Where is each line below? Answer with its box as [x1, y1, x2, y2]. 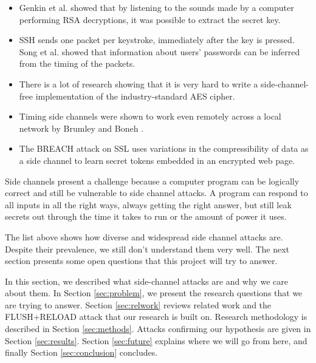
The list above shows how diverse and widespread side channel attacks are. [5, 230, 283, 243]
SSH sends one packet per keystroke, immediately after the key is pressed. [19, 33, 295, 46]
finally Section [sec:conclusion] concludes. [5, 346, 158, 359]
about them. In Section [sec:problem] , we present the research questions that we [5, 287, 303, 299]
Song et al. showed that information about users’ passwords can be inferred [19, 45, 300, 58]
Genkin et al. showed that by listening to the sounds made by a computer [19, 1, 294, 13]
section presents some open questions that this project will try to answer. [5, 254, 278, 267]
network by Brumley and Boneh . [19, 121, 144, 134]
